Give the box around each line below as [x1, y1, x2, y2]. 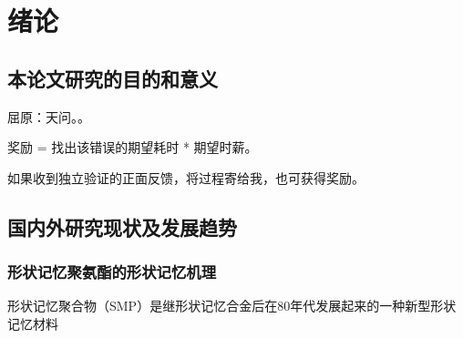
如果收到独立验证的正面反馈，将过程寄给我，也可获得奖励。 [7, 168, 365, 187]
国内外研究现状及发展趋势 [7, 212, 237, 241]
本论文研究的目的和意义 [7, 64, 218, 92]
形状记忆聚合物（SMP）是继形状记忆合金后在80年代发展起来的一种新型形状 [7, 296, 457, 315]
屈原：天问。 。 [7, 107, 90, 126]
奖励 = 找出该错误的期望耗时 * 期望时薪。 [7, 138, 258, 157]
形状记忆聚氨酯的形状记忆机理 [7, 261, 217, 283]
